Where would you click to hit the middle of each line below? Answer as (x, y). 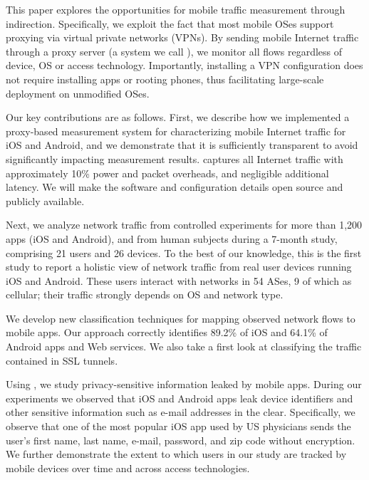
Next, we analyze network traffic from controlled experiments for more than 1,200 (184, 225)
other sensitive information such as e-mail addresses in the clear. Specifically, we (181, 412)
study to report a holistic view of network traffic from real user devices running (179, 267)
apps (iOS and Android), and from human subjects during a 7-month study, (172, 238)
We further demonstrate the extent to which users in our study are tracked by (176, 454)
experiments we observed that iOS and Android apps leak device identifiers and (180, 398)
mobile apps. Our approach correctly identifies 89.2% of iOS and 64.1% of (167, 332)
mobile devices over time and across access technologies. (128, 468)
